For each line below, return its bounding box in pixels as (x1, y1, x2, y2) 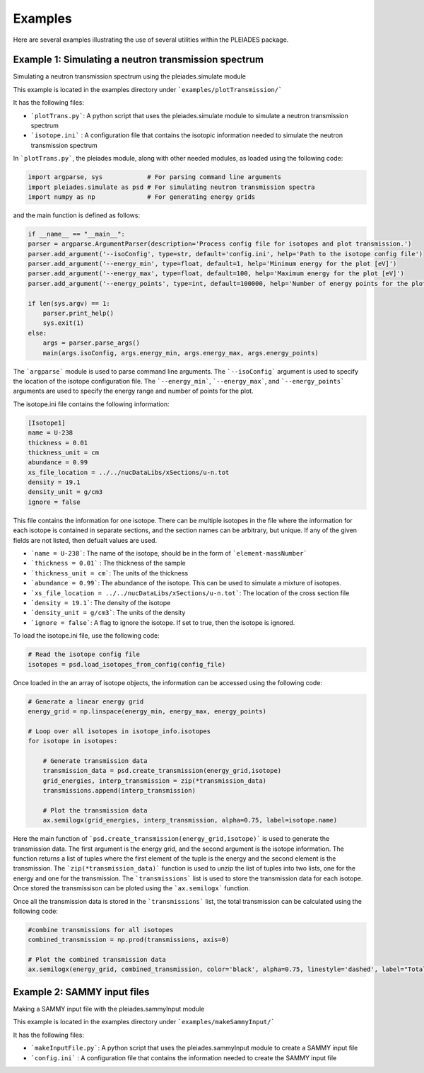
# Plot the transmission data (42, 806, 148, 814)
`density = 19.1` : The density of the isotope (30, 598, 171, 607)
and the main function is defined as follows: (13, 211, 141, 219)
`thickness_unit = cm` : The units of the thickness (30, 568, 189, 577)
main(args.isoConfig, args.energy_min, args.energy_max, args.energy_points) (42, 349, 319, 357)
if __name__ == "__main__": (28, 230, 125, 238)
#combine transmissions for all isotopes (28, 926, 174, 934)
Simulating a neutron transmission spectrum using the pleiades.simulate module (13, 72, 247, 81)
